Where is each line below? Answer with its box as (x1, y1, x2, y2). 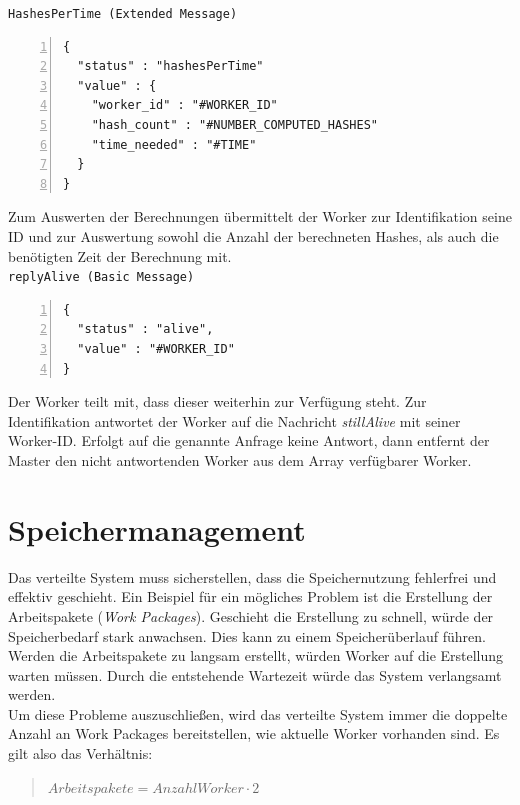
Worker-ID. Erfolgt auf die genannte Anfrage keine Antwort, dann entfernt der (8, 430, 490, 451)
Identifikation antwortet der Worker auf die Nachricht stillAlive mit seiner (8, 410, 461, 431)
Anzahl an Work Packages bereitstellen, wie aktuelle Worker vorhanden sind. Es (8, 723, 500, 744)
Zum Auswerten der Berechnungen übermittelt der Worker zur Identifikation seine (8, 206, 512, 227)
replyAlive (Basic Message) (8, 270, 195, 285)
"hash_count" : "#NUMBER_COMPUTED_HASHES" (91, 118, 378, 133)
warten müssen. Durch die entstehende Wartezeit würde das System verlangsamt (8, 664, 502, 685)
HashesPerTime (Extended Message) (8, 7, 238, 21)
